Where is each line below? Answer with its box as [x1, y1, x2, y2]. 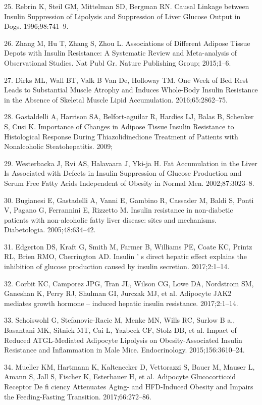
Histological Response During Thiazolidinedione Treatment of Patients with [4, 131, 238, 141]
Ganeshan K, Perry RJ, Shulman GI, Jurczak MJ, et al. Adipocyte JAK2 [4, 288, 232, 298]
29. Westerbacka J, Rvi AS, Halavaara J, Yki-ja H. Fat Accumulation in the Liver [4, 158, 257, 168]
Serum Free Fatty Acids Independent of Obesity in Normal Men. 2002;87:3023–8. [4, 177, 254, 188]
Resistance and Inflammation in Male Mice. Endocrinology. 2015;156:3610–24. [4, 344, 245, 355]
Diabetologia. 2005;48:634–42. [4, 224, 96, 235]
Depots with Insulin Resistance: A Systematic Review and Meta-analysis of [4, 47, 237, 58]
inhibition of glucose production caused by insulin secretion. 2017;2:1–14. [4, 261, 230, 272]
